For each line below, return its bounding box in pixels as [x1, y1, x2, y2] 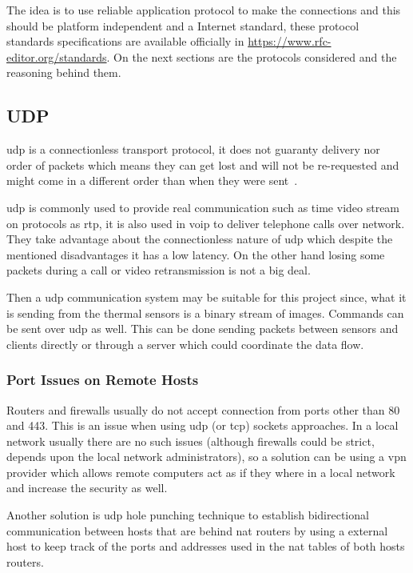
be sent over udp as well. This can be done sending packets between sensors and [6, 320, 399, 337]
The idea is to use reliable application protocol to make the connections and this [6, 2, 401, 18]
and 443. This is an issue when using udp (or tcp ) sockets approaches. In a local [6, 417, 399, 434]
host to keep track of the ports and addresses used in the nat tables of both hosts [6, 538, 405, 555]
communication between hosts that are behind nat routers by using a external [6, 522, 388, 539]
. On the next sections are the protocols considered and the [106, 48, 397, 65]
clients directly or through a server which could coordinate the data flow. [6, 335, 364, 352]
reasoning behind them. [6, 64, 121, 81]
